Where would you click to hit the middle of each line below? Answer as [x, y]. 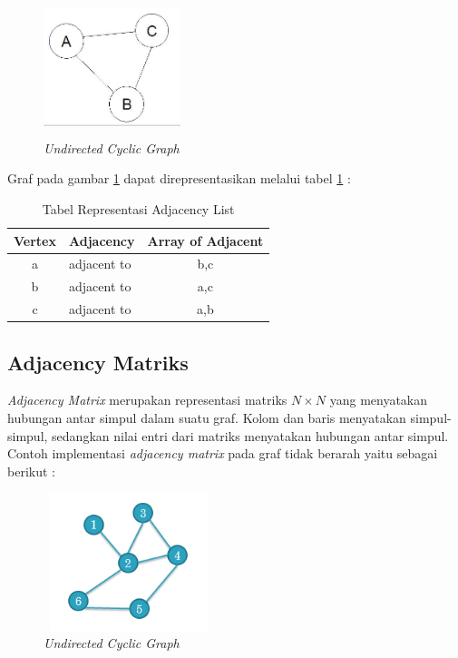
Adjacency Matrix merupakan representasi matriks [147, 400]
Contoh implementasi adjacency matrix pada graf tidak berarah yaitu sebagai [223, 453]
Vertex [35, 240]
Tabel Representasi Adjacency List [138, 208]
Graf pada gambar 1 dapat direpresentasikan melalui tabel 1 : [179, 178]
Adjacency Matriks [98, 362]
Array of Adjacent [205, 240]
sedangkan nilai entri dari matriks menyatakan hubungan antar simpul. [250, 435]
